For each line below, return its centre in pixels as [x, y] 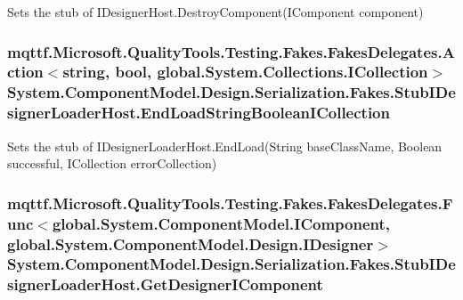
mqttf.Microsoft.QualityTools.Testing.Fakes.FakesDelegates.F [230, 203]
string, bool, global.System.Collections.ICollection [245, 72]
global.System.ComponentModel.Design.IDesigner [191, 243]
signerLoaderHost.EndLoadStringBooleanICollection [199, 113]
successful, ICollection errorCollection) [112, 163]
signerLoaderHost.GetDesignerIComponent [165, 284]
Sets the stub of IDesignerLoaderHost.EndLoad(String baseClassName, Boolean [225, 146]
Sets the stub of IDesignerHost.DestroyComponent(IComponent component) [215, 12]
